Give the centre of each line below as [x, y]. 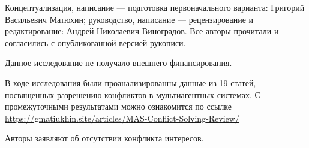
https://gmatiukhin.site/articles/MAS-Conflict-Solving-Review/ [122, 118]
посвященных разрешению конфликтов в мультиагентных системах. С [133, 94]
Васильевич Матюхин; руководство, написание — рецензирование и [129, 19]
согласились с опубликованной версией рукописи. [95, 42]
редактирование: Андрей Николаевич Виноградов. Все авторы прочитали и [142, 31]
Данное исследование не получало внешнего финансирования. [118, 63]
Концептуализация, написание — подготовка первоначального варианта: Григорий [155, 7]
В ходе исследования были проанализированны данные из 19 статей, [130, 82]
